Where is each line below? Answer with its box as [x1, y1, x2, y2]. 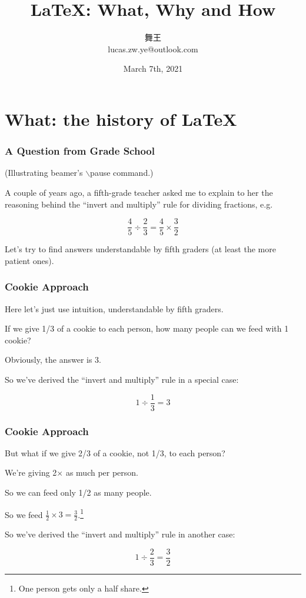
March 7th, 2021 [123, 62, 183, 75]
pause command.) [90, 166, 154, 179]
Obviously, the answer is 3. [5, 353, 101, 366]
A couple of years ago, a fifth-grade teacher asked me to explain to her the [5, 186, 273, 198]
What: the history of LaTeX [5, 106, 237, 131]
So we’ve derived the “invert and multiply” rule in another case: [5, 528, 235, 540]
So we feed [5, 508, 43, 520]
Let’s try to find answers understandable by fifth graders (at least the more [5, 243, 276, 255]
